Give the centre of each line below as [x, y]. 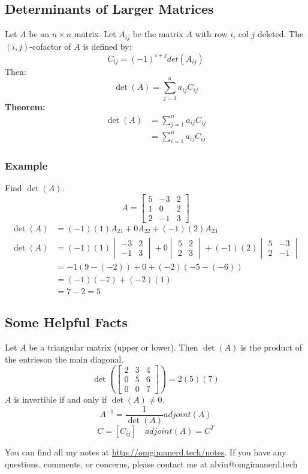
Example [26, 165]
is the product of [271, 347]
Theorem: [25, 107]
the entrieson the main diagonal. [64, 359]
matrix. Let [95, 34]
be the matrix [158, 34]
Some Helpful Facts [66, 322]
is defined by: [107, 46]
